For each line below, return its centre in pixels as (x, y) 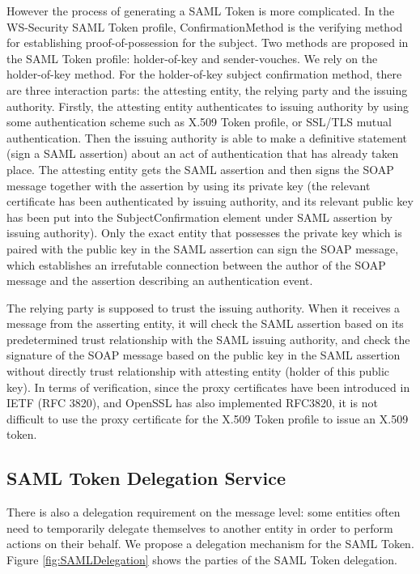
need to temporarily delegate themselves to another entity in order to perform (200, 527)
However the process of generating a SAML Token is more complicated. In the (201, 11)
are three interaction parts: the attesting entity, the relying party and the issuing (207, 89)
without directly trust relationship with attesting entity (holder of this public (198, 371)
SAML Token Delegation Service (146, 478)
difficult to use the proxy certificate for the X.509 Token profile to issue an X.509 (208, 418)
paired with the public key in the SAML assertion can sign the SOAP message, (203, 248)
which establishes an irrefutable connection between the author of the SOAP (196, 264)
